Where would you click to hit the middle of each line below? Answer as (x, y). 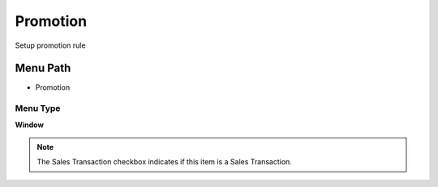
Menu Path (43, 68)
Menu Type (38, 108)
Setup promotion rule (50, 45)
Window (30, 125)
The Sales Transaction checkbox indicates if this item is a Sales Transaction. (164, 162)
